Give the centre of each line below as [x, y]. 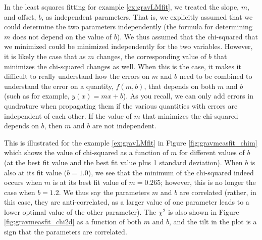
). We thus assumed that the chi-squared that [187, 36]
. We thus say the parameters [104, 192]
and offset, [20, 16]
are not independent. [124, 126]
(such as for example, [37, 96]
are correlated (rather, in [218, 192]
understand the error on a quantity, [59, 86]
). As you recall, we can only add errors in [188, 96]
